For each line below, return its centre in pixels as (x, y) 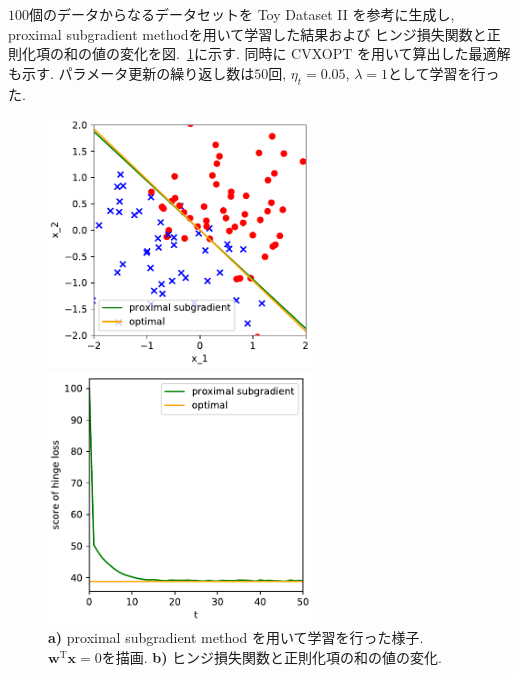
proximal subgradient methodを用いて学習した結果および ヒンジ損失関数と (247, 33)
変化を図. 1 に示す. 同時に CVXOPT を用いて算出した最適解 (315, 53)
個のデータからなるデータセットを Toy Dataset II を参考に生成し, (242, 14)
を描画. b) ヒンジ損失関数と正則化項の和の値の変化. (271, 656)
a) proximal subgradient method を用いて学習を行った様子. (236, 637)
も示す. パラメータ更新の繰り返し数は (131, 72)
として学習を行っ (443, 72)
